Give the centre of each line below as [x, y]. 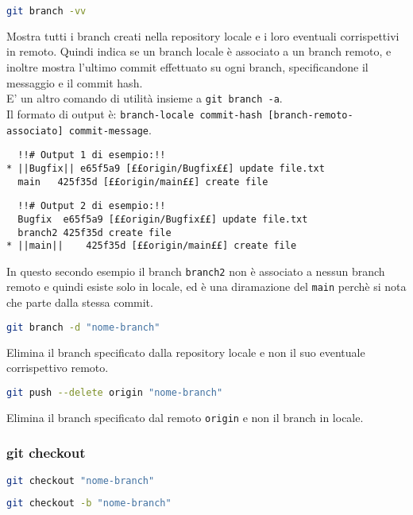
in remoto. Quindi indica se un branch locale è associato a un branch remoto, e [199, 51]
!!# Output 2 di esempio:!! [92, 206]
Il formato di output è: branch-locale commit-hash [135, 113]
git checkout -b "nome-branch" [89, 503]
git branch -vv [46, 11]
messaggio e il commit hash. [75, 82]
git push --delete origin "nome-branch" [115, 392]
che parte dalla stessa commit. [80, 302]
